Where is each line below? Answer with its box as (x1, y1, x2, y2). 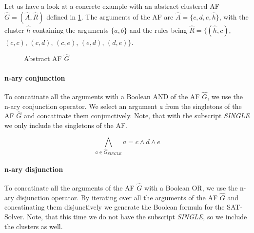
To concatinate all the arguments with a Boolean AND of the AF (4, 91, 200, 102)
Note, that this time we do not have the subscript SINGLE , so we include (26, 211, 247, 221)
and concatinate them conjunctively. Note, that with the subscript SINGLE (23, 110, 250, 121)
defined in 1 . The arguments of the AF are (46, 11, 174, 21)
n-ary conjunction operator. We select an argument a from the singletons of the (4, 101, 242, 111)
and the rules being (129, 24, 187, 35)
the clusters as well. (4, 221, 63, 231)
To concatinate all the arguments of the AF (4, 182, 135, 192)
